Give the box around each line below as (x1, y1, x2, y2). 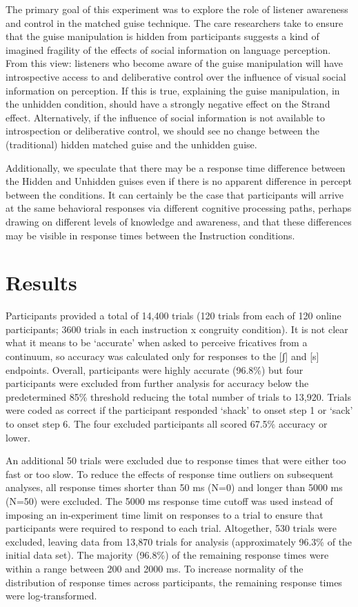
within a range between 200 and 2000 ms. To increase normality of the (6, 561, 304, 575)
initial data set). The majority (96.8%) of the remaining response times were (6, 548, 329, 562)
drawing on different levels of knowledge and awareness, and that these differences (6, 214, 352, 228)
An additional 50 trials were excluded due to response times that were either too (6, 453, 346, 468)
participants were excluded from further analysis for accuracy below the (6, 376, 309, 390)
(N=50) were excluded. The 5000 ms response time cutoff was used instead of (6, 493, 333, 508)
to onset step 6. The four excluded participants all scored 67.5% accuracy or (6, 416, 328, 430)
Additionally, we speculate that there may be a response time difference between (6, 160, 346, 175)
